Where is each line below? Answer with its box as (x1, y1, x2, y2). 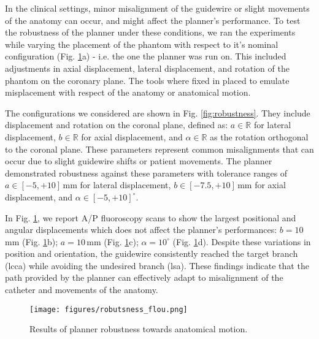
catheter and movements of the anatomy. (5, 283, 158, 296)
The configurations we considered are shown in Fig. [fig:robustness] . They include (5, 106, 310, 119)
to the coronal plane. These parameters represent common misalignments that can (5, 142, 314, 155)
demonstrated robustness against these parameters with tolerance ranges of (5, 166, 288, 179)
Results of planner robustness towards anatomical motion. (29, 322, 248, 335)
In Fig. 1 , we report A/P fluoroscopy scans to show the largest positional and (5, 211, 296, 224)
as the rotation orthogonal (210, 130, 309, 143)
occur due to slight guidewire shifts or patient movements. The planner (5, 154, 272, 167)
